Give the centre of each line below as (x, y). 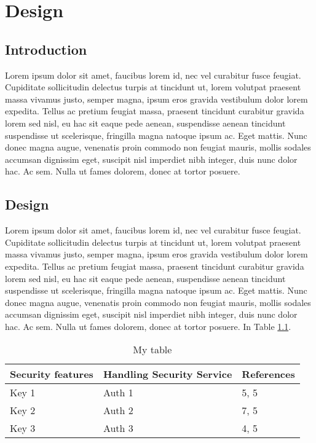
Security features (52, 374)
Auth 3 (118, 428)
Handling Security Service (168, 374)
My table (152, 350)
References (268, 374)
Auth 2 (118, 410)
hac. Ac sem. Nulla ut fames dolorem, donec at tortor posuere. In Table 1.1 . (148, 326)
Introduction (46, 49)
